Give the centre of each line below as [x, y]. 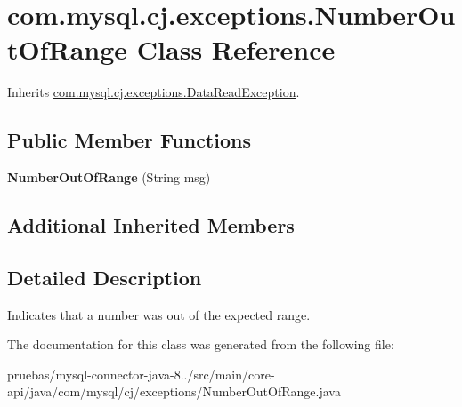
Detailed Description [105, 277]
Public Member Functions [129, 140]
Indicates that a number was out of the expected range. [159, 314]
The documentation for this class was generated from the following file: [201, 344]
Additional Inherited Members [151, 225]
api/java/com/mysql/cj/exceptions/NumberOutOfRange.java [174, 391]
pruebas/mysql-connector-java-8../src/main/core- [141, 374]
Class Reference [236, 49]
